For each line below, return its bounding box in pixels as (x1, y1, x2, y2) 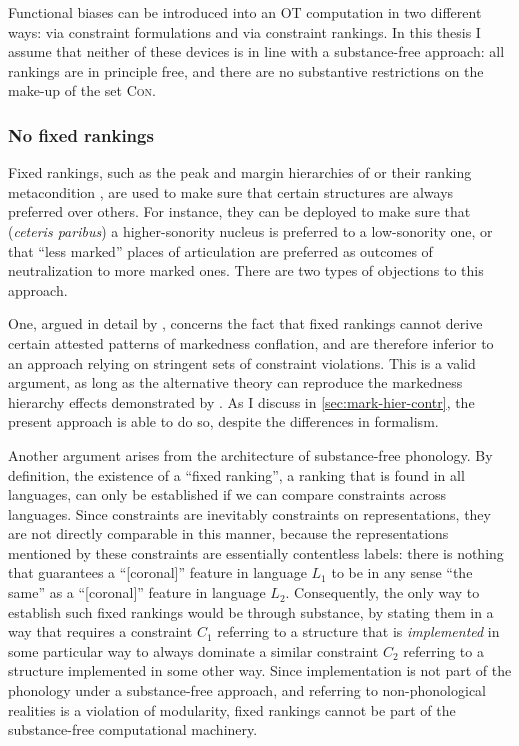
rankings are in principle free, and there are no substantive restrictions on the (8, 60, 484, 81)
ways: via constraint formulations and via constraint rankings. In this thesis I (8, 21, 481, 42)
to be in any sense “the (331, 562, 473, 583)
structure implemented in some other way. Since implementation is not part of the (8, 660, 512, 681)
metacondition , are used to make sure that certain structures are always (8, 181, 454, 202)
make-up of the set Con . (8, 80, 156, 101)
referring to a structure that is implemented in (217, 621, 500, 642)
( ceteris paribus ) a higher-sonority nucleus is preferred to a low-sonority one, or (8, 220, 493, 241)
